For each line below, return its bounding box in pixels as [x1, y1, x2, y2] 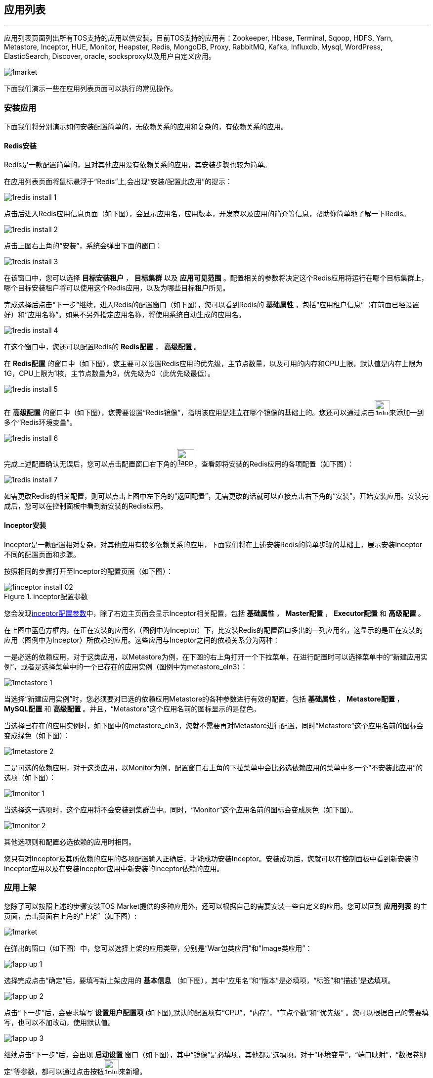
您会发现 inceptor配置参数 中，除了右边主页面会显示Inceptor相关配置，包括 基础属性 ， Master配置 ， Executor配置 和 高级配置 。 [4, 609, 425, 617]
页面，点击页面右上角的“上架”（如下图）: [4, 912, 137, 921]
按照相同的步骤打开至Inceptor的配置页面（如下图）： [4, 566, 173, 575]
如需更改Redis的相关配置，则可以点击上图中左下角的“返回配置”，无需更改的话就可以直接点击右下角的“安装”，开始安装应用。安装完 [4, 492, 429, 501]
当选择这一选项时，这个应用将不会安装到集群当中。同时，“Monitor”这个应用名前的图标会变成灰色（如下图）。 [4, 805, 357, 814]
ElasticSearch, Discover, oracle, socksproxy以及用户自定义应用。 [4, 52, 216, 61]
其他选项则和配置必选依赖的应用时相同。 [4, 837, 135, 846]
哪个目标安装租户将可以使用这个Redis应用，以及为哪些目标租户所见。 [4, 283, 230, 292]
